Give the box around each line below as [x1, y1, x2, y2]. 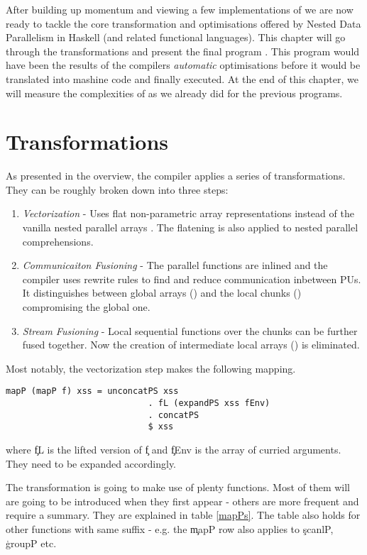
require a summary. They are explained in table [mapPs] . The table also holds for [6, 507, 361, 522]
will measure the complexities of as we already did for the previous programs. [6, 85, 343, 100]
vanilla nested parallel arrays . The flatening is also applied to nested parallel [22, 220, 358, 235]
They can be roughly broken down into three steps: [6, 182, 229, 197]
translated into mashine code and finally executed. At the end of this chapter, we [6, 71, 358, 86]
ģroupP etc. [6, 535, 57, 550]
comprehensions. [22, 233, 94, 248]
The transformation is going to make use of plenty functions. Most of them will [6, 480, 351, 495]
